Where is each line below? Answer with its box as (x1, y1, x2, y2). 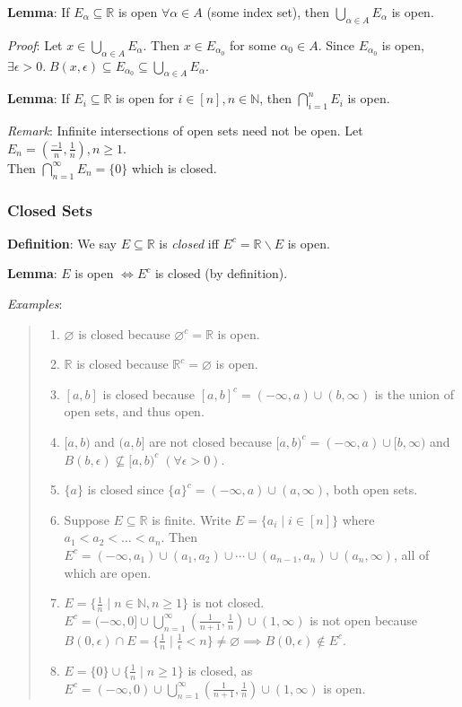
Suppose (64, 510, 109, 528)
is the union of (374, 384, 455, 403)
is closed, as (187, 660, 253, 679)
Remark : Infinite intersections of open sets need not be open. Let (7, 121, 363, 140)
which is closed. (131, 158, 217, 177)
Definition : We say (7, 233, 117, 252)
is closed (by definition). (154, 264, 288, 283)
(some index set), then (206, 3, 330, 21)
